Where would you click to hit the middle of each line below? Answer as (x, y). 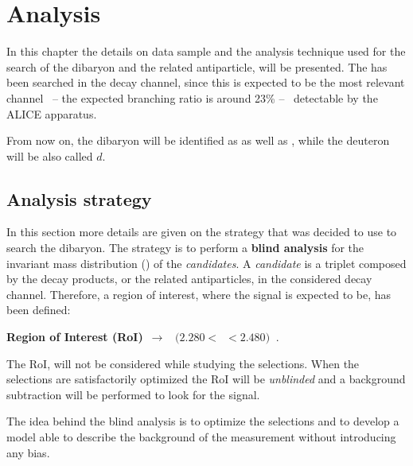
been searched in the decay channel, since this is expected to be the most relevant (206, 82)
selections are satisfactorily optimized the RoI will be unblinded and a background (206, 379)
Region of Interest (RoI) (75, 337)
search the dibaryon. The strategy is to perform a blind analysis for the (185, 248)
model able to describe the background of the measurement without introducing (201, 437)
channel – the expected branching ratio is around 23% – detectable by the (192, 97)
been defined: (39, 310)
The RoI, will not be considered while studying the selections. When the (183, 363)
